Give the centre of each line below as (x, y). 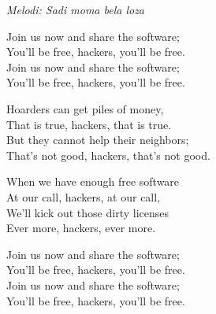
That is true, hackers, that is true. (89, 124)
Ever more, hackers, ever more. (81, 228)
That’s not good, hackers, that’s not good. (108, 155)
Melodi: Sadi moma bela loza (76, 9)
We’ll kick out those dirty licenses (88, 212)
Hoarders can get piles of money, (85, 108)
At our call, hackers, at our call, (84, 196)
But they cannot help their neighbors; (98, 140)
